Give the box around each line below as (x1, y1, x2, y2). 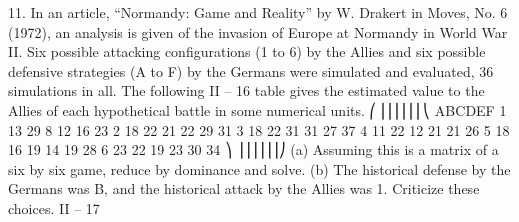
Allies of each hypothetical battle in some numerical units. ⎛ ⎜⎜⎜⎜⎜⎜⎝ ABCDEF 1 (8, 99, 507, 120)
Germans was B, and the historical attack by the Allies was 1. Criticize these (8, 178, 480, 199)
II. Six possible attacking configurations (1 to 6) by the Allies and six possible (8, 41, 486, 62)
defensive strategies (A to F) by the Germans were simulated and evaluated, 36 (8, 60, 494, 81)
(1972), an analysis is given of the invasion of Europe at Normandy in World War (8, 21, 508, 42)
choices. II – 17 (8, 197, 100, 218)
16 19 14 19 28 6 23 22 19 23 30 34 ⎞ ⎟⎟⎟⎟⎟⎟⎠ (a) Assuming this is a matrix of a (8, 139, 499, 160)
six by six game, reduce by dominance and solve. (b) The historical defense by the (8, 158, 511, 179)
